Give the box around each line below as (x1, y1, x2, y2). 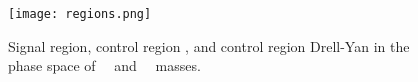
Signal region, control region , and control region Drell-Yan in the (8, 35, 410, 56)
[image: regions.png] (8, 7, 152, 21)
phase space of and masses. (8, 55, 201, 76)
